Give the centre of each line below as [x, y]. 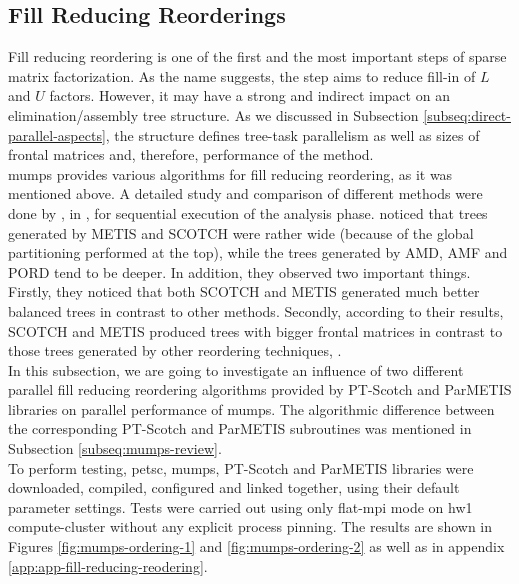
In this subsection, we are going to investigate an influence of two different [236, 369]
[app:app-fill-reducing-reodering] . [108, 565]
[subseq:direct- [467, 114]
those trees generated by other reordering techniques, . [175, 350]
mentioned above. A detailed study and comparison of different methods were [245, 193]
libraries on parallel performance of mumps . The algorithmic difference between [251, 408]
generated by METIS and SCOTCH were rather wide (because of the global [241, 232]
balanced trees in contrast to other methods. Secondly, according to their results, [256, 310]
